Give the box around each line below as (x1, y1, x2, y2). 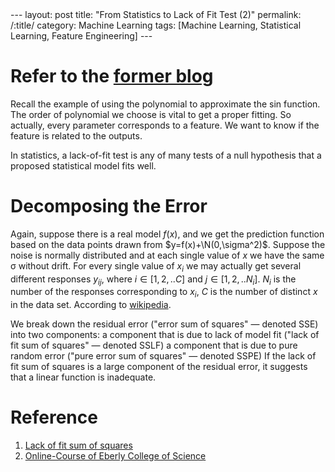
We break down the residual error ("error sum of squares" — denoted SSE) (10, 318, 319, 330)
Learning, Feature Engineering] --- (10, 30, 153, 42)
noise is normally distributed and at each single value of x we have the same (10, 249, 325, 261)
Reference (10, 406, 98, 429)
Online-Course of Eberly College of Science (24, 450, 207, 462)
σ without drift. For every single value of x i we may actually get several (10, 259, 302, 274)
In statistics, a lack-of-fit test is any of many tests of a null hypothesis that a (10, 149, 322, 161)
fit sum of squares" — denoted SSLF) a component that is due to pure (10, 339, 298, 352)
